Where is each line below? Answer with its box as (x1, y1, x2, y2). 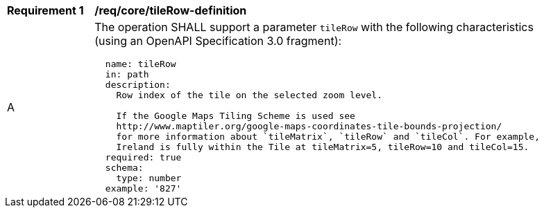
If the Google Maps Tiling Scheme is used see (116, 111, 355, 121)
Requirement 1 (7, 3, 84, 17)
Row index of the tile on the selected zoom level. (116, 90, 383, 100)
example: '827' (105, 183, 182, 194)
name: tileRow (105, 59, 176, 69)
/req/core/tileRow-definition (94, 3, 247, 17)
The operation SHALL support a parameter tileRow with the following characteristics (94, 20, 534, 34)
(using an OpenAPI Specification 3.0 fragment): (94, 34, 342, 48)
